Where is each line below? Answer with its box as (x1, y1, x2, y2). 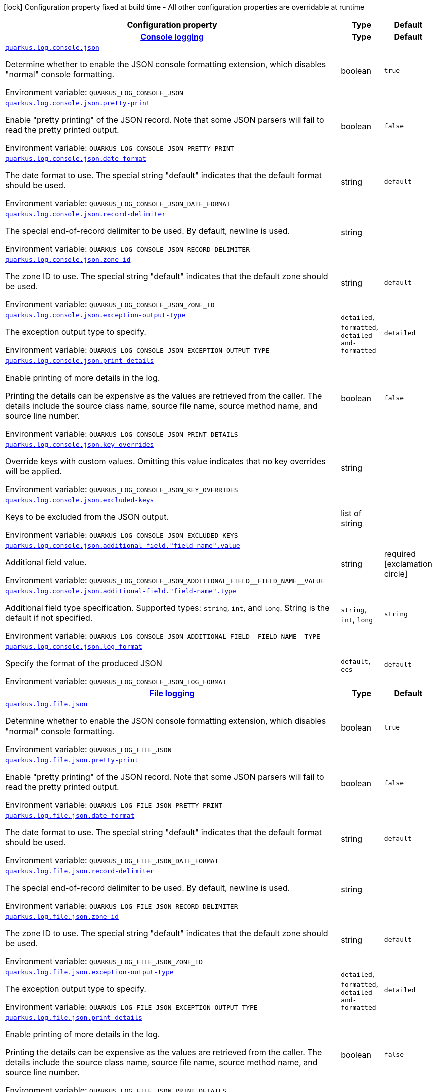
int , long (341, 614, 373, 624)
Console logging (140, 32, 204, 42)
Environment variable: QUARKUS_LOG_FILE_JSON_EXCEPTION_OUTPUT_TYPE (5, 1002, 258, 1012)
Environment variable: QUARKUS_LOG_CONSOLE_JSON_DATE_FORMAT (5, 198, 230, 208)
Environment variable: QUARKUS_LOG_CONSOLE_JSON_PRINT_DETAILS (5, 429, 238, 439)
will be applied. (5, 466, 62, 476)
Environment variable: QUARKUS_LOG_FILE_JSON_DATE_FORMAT (5, 855, 219, 865)
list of (341, 508, 362, 518)
